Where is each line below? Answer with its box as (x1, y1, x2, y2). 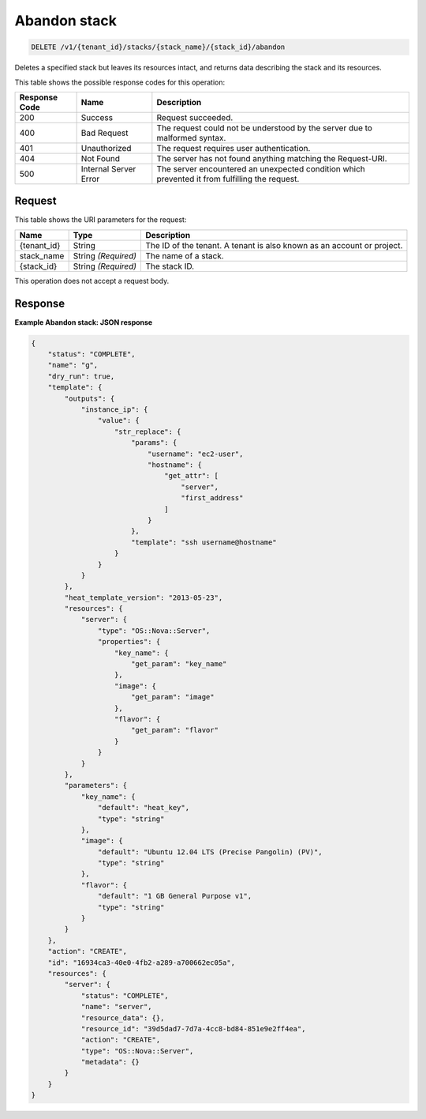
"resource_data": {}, (80, 1013, 165, 1023)
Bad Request (80, 127, 129, 138)
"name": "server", (80, 1002, 153, 1012)
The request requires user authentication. (156, 142, 311, 153)
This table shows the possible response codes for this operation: (14, 77, 226, 87)
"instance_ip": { (80, 405, 148, 414)
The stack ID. (145, 261, 195, 272)
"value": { (97, 416, 140, 425)
